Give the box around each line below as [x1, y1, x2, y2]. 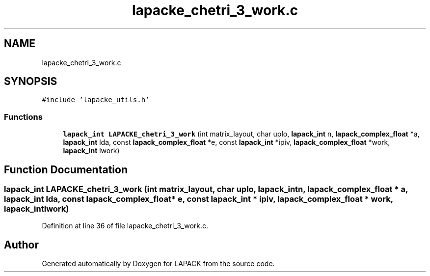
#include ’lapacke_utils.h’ [42, 96, 150, 104]
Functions [4, 111, 43, 122]
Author [4, 238, 39, 251]
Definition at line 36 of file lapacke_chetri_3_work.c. [42, 221, 209, 230]
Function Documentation [4, 163, 128, 176]
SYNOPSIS [4, 75, 57, 88]
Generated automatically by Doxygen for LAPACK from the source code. [42, 259, 275, 268]
